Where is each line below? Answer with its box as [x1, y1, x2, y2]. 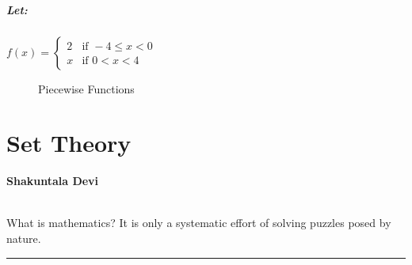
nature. [6, 230, 41, 247]
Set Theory [6, 127, 132, 159]
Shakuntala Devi [6, 172, 99, 189]
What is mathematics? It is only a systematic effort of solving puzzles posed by [6, 214, 391, 231]
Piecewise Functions [38, 80, 135, 97]
